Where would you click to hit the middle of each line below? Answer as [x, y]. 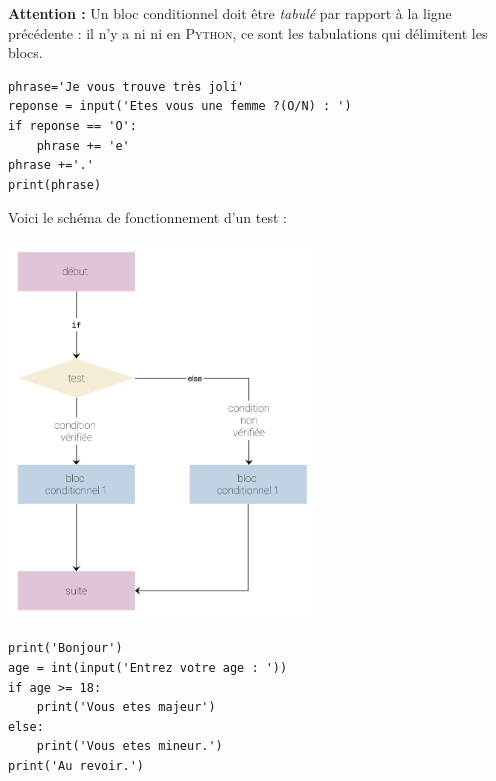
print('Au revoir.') [76, 766]
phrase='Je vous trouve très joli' [126, 86]
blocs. [25, 52]
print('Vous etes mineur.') [129, 746]
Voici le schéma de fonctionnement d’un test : [147, 217]
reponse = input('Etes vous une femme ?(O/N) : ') [180, 106]
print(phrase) [55, 184]
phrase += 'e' [83, 145]
